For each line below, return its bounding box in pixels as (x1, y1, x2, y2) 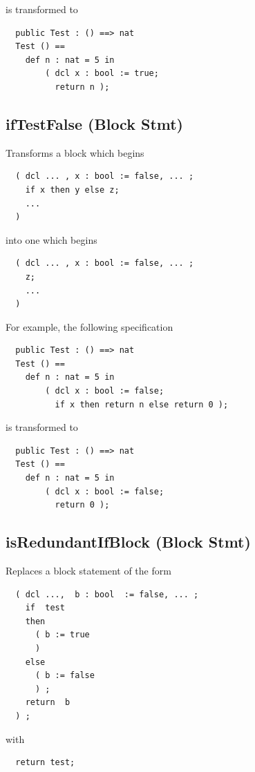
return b (25, 697, 70, 708)
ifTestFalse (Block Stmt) (6, 113, 183, 134)
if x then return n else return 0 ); (55, 399, 229, 409)
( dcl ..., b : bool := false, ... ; (15, 589, 199, 599)
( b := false (35, 670, 95, 681)
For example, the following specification (6, 319, 173, 334)
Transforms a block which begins (6, 145, 144, 160)
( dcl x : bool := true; (45, 68, 159, 79)
